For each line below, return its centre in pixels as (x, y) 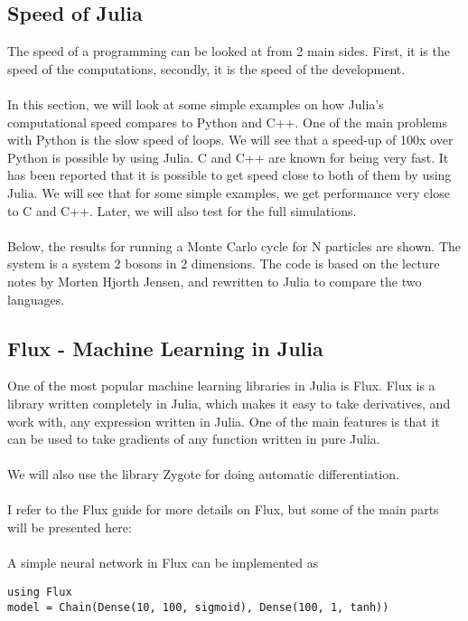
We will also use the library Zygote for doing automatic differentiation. (203, 474)
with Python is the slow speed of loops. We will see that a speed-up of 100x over (230, 140)
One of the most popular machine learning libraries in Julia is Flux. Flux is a (221, 386)
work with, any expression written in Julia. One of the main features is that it (224, 421)
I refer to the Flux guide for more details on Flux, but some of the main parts (223, 509)
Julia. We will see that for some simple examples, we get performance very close (229, 192)
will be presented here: (70, 527)
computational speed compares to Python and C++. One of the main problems (228, 122)
